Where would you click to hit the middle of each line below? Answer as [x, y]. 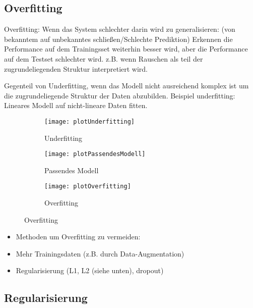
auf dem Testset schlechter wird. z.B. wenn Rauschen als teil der [104, 58]
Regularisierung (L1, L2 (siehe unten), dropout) [90, 270]
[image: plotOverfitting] [88, 187]
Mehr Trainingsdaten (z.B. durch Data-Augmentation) [100, 253]
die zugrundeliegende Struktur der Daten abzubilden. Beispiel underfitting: [120, 95]
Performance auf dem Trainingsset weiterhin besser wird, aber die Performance [126, 49]
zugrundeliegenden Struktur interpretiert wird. [76, 68]
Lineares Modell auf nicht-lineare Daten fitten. [76, 105]
